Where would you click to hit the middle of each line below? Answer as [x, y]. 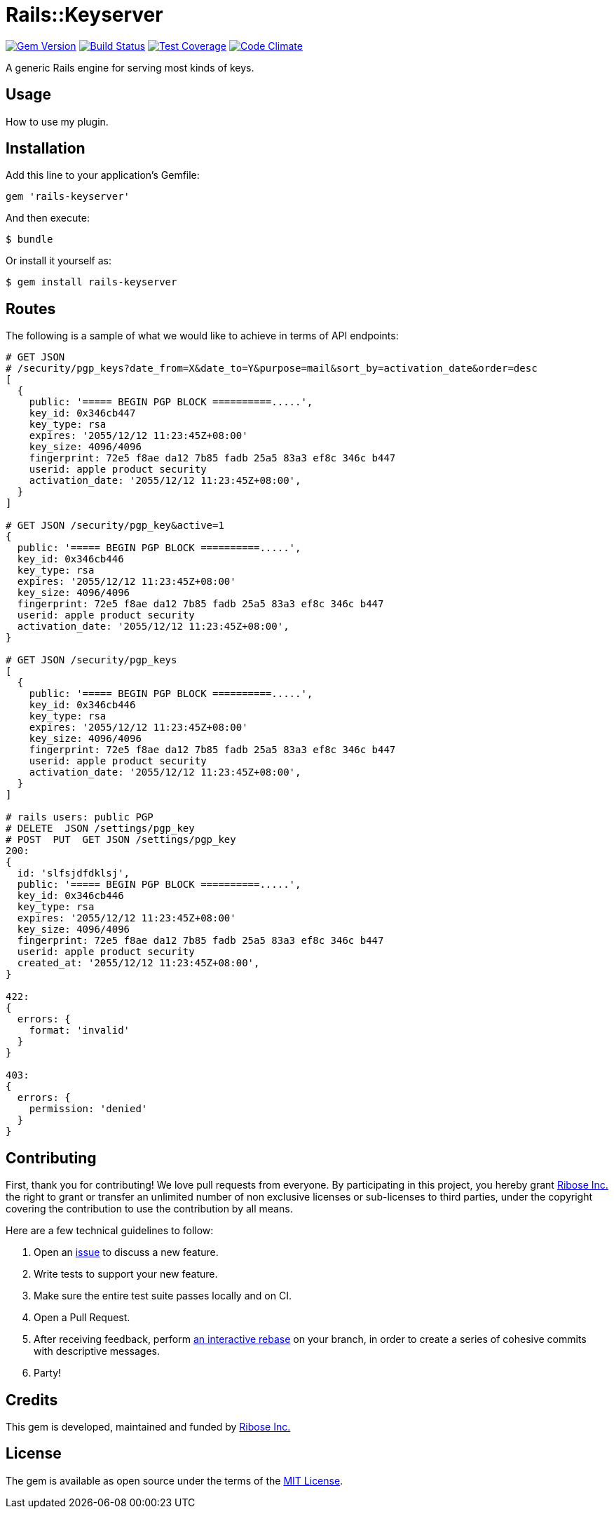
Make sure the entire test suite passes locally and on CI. [163, 1296]
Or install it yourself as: [59, 261]
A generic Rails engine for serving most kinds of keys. [130, 67]
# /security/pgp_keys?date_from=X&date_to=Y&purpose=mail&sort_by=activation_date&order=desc [272, 369]
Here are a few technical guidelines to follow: [110, 1231]
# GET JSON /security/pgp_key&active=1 [115, 526]
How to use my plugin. [57, 121]
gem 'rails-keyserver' [68, 197]
